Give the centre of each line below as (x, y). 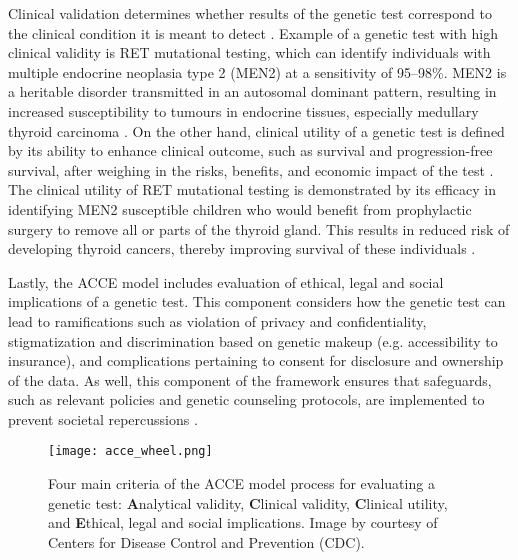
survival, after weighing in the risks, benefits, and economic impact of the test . (251, 169)
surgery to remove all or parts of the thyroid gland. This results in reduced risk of (259, 228)
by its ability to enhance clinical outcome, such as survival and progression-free (250, 150)
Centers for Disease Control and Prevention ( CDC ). (206, 541)
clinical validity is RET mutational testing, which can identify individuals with (249, 52)
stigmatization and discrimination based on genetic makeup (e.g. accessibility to (253, 340)
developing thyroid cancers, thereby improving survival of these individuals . (242, 248)
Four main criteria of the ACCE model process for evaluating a (241, 483)
